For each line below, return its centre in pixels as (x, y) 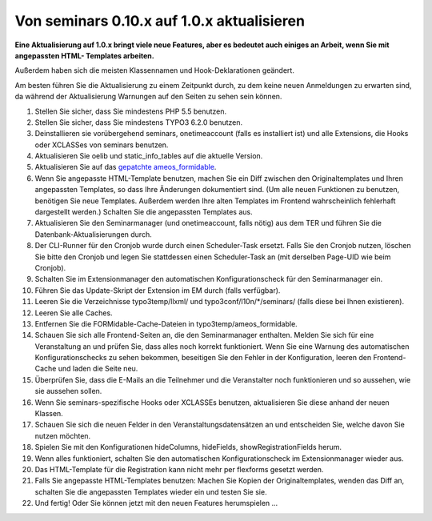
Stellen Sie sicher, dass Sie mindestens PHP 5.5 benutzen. (131, 111)
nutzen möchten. (63, 435)
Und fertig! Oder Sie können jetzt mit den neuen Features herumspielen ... (156, 503)
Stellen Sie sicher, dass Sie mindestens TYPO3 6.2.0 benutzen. (139, 122)
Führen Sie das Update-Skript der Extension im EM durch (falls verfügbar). (158, 290)
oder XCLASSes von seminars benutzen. (102, 145)
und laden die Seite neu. (98, 369)
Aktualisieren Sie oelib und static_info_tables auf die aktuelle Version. (149, 156)
